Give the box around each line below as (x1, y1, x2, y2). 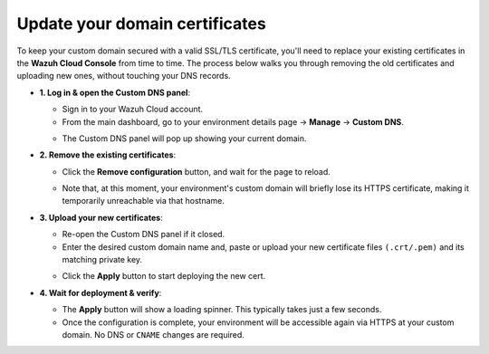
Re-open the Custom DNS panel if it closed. (62, 229, 225, 240)
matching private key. (62, 254, 143, 265)
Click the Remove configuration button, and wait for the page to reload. (62, 166, 331, 177)
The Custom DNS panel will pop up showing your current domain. (62, 132, 307, 144)
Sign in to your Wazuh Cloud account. (62, 104, 204, 115)
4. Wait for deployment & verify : (39, 287, 162, 298)
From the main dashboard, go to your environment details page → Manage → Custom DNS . (62, 116, 405, 127)
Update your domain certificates (16, 14, 266, 33)
